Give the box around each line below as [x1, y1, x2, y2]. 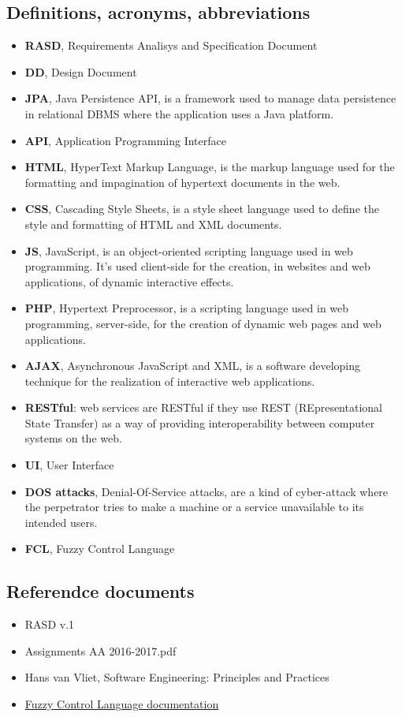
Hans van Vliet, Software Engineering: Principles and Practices [24, 669, 329, 685]
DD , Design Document [24, 63, 137, 80]
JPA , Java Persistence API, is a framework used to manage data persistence [24, 90, 396, 106]
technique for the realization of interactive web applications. [24, 372, 315, 389]
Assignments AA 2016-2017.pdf [24, 642, 177, 659]
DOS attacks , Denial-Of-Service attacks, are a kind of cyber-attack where [24, 483, 389, 499]
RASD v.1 [24, 616, 75, 633]
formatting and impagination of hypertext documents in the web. [24, 174, 341, 190]
